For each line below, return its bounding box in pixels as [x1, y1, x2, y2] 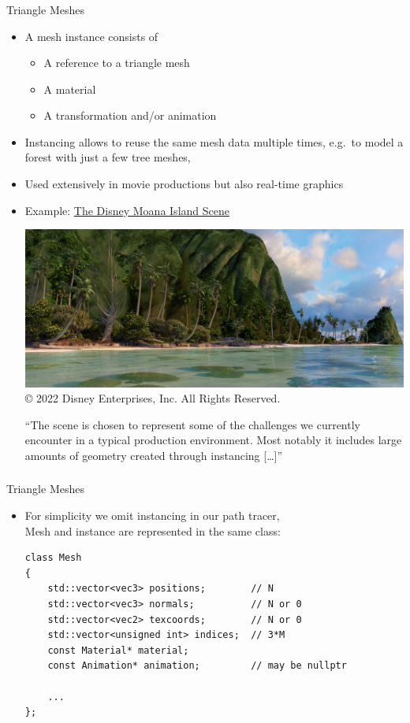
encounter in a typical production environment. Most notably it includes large [24, 432, 402, 448]
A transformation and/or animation [43, 107, 217, 124]
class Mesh [24, 552, 82, 564]
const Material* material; [47, 644, 189, 656]
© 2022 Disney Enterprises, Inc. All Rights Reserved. [24, 390, 281, 406]
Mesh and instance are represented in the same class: [24, 522, 281, 539]
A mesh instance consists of [24, 28, 158, 44]
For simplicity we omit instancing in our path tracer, [24, 506, 280, 523]
